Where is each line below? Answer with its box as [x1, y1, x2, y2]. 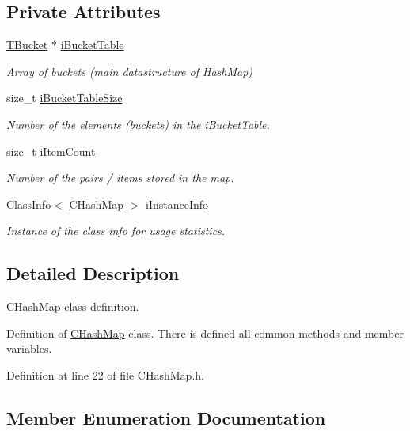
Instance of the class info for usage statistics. [6, 222, 226, 239]
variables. [6, 340, 52, 357]
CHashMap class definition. [6, 298, 139, 315]
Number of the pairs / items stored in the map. [6, 169, 234, 186]
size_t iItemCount [6, 142, 96, 159]
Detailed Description [6, 261, 180, 285]
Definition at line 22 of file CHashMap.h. [6, 366, 204, 383]
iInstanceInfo [146, 195, 209, 212]
